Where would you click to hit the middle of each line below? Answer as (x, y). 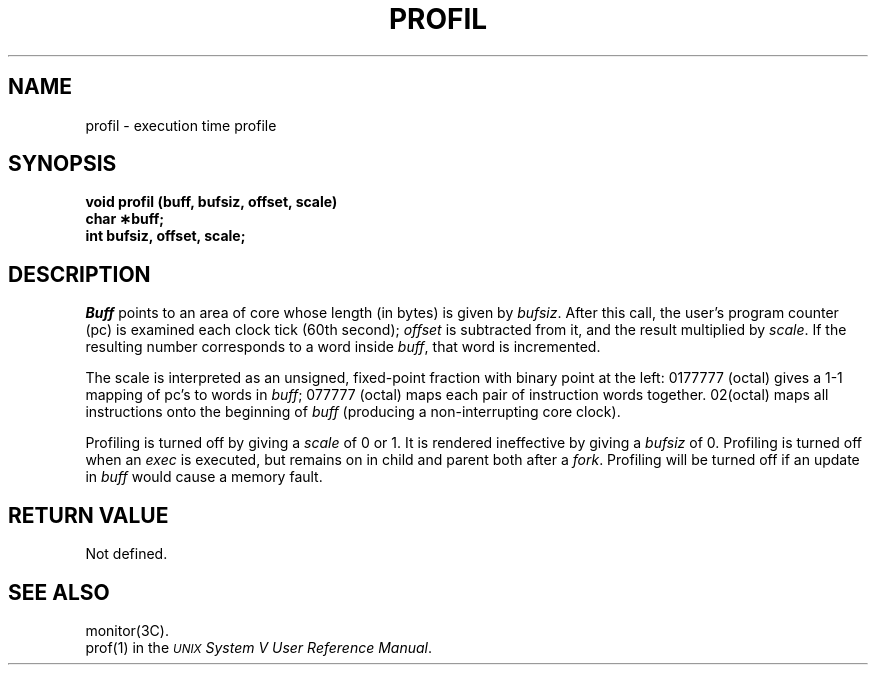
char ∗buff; (125, 219)
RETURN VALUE (88, 515)
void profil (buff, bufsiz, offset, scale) (211, 202)
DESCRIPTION (79, 274)
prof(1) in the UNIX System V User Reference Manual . (259, 647)
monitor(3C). (127, 630)
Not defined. (126, 554)
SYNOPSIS (62, 164)
